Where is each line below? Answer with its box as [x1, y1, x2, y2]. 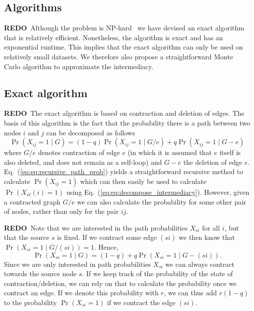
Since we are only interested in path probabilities [4, 259, 151, 269]
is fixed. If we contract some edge [57, 232, 157, 242]
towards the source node [4, 268, 77, 279]
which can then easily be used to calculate [80, 176, 207, 186]
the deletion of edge [183, 156, 242, 167]
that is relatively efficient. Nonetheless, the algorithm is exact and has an [4, 32, 223, 42]
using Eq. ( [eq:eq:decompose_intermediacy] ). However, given [66, 186, 250, 197]
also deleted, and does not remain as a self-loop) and [4, 156, 162, 167]
